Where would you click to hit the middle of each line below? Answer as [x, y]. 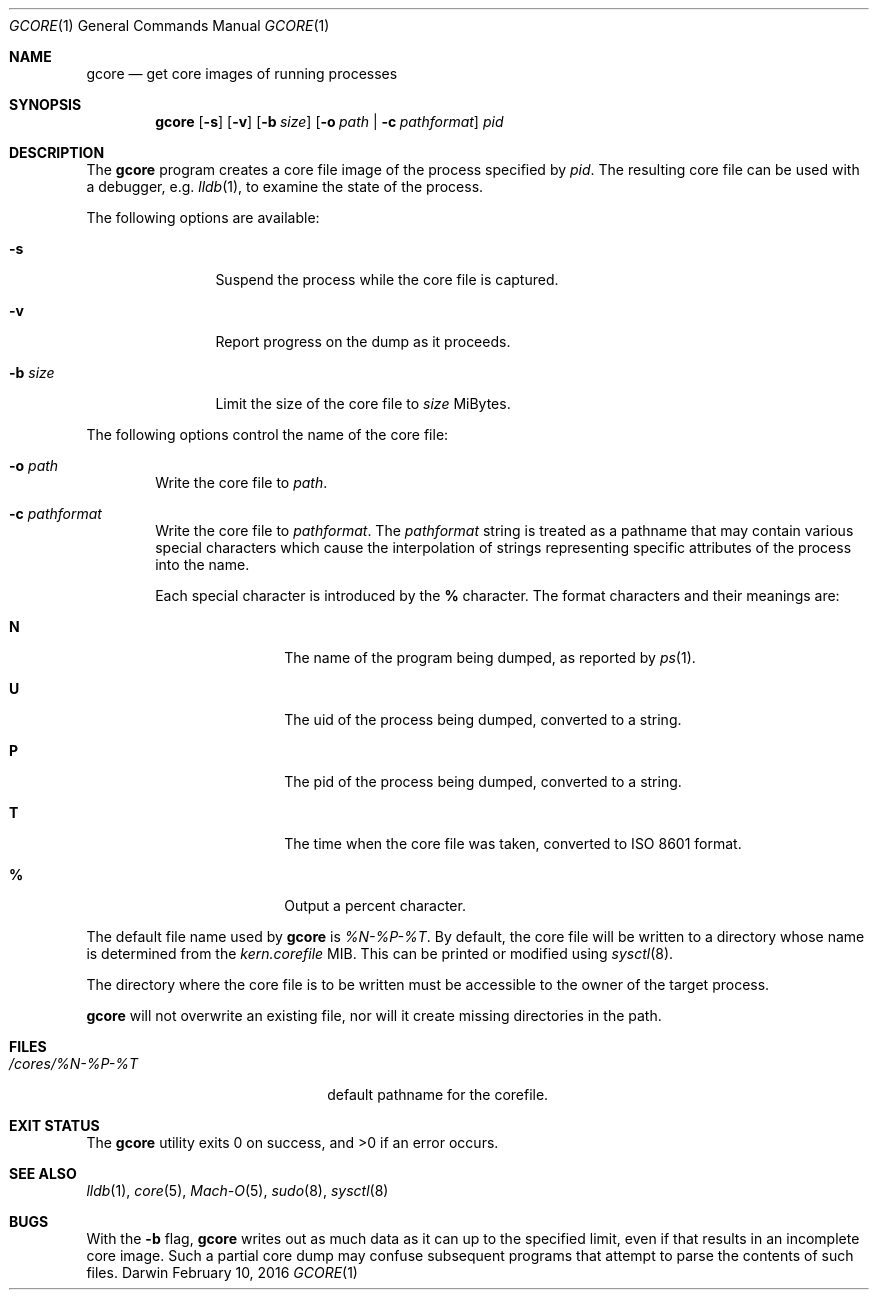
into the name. [202, 564]
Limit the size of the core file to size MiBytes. [363, 403]
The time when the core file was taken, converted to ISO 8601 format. [513, 843]
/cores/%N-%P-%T [74, 1063]
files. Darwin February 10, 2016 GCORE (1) [222, 1272]
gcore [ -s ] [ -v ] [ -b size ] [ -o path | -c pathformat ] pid [329, 121]
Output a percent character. [375, 905]
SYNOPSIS [45, 104]
